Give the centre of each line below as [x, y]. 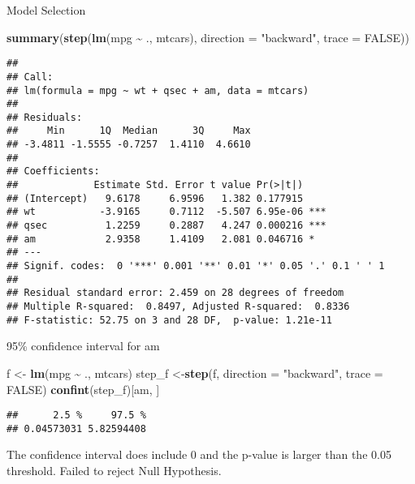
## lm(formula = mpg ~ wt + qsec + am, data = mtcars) [158, 90]
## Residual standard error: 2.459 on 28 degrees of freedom [175, 293]
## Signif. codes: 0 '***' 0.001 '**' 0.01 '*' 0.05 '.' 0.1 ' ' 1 [196, 266]
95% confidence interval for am [83, 346]
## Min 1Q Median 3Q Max [129, 131]
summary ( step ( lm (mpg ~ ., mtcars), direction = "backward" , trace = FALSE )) [208, 37]
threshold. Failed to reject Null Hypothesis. [114, 470]
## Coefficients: [53, 171]
